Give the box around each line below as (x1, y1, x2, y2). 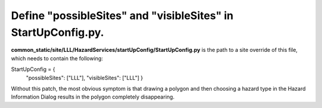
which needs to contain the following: (11, 54, 104, 62)
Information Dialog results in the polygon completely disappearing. (11, 93, 175, 101)
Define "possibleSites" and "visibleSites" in (11, 9, 234, 22)
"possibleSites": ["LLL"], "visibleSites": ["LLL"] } (26, 74, 143, 81)
